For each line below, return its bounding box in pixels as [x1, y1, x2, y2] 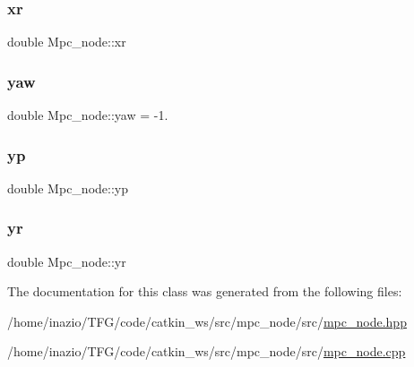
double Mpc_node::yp [7, 178, 128, 197]
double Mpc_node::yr [7, 252, 126, 270]
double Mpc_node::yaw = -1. [7, 106, 168, 124]
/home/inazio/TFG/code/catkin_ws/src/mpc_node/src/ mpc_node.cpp [7, 342, 406, 361]
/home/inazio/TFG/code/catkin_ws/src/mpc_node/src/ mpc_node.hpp [7, 312, 407, 330]
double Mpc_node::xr [7, 32, 126, 51]
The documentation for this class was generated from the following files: [7, 282, 402, 301]
